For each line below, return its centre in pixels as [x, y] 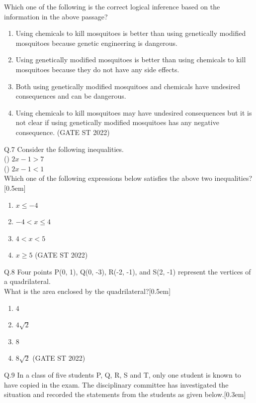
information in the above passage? [56, 16]
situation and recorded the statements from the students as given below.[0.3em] [125, 394]
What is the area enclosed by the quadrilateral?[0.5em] [87, 291]
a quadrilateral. [27, 281]
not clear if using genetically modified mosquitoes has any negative [117, 122]
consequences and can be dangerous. [71, 96]
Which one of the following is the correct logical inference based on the [112, 6]
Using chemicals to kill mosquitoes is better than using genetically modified [131, 33]
